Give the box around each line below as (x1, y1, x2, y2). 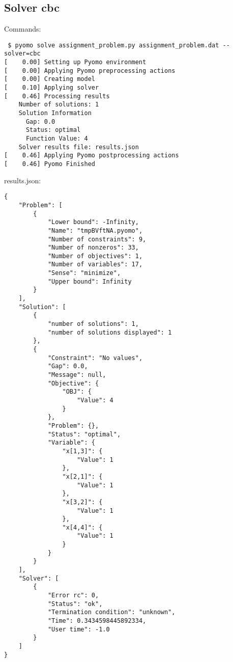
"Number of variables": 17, (47, 261, 143, 268)
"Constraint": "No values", (47, 354, 143, 362)
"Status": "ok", (47, 600, 103, 608)
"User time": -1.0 (47, 625, 110, 633)
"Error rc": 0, (47, 592, 99, 599)
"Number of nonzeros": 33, (47, 244, 139, 252)
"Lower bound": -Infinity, (47, 218, 139, 226)
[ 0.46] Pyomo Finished (4, 160, 95, 168)
